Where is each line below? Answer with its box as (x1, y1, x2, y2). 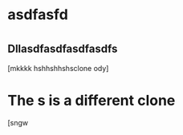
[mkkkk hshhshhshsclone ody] (7, 63, 109, 73)
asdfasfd (7, 6, 69, 24)
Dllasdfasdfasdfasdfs (7, 42, 118, 56)
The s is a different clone (7, 91, 176, 109)
